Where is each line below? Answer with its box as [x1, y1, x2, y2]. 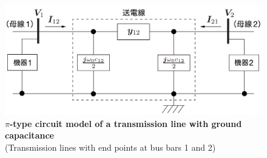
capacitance [5, 129, 54, 142]
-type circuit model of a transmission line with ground [9, 117, 242, 129]
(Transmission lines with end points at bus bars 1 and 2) [5, 140, 216, 153]
